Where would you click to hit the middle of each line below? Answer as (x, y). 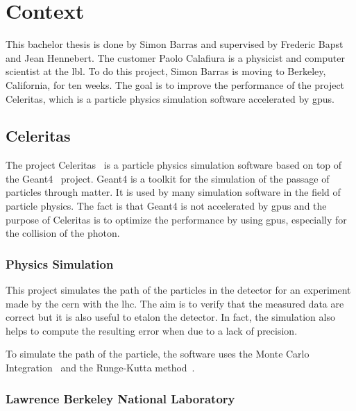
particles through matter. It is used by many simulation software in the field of (173, 192)
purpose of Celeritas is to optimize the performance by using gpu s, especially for (176, 219)
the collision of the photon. (63, 233)
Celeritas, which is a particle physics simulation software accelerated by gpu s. (170, 98)
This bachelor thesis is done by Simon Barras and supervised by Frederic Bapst (175, 44)
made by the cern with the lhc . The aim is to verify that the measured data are (175, 303)
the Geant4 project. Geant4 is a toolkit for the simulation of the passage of (168, 178)
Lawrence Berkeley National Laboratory (120, 398)
